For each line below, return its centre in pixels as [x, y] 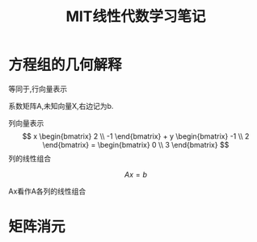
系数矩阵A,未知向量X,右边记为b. [61, 106]
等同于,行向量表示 [38, 89]
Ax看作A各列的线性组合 [47, 191]
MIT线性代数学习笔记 [136, 17]
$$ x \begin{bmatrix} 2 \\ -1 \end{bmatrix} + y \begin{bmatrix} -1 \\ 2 [136, 136]
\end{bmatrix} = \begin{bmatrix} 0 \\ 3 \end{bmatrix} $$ [136, 144]
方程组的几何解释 [65, 65]
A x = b [136, 174]
